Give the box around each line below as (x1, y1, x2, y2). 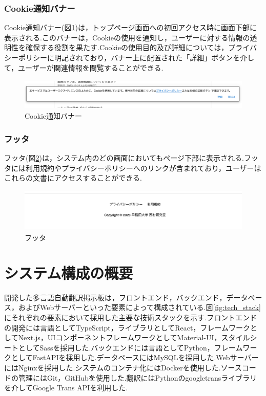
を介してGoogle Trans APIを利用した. (4, 382, 128, 393)
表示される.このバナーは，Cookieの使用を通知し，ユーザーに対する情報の (4, 32, 250, 42)
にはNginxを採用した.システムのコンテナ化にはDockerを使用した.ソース (4, 362, 242, 372)
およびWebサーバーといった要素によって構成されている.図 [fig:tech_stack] (18, 302, 261, 313)
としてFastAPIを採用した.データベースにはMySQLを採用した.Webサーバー (11, 352, 259, 363)
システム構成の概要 (4, 262, 133, 283)
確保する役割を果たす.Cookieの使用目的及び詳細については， (25, 42, 229, 53)
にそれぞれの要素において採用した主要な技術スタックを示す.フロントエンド (4, 312, 257, 322)
